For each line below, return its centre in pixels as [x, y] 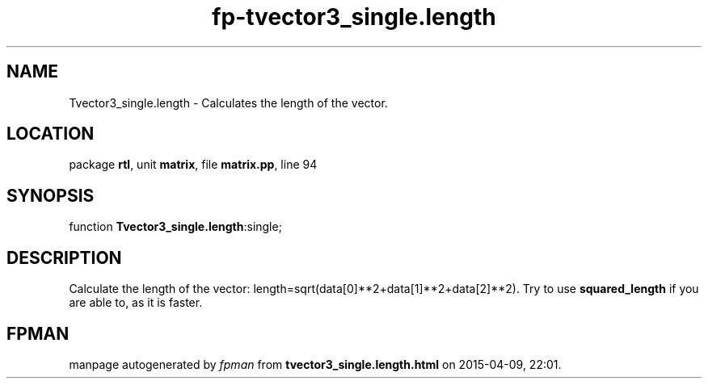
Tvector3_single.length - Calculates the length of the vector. [228, 103]
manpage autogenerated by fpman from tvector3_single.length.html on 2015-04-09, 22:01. [315, 364]
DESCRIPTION [64, 257]
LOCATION [51, 134]
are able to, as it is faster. [136, 303]
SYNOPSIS [51, 195]
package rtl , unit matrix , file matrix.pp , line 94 [193, 165]
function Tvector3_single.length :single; [175, 227]
